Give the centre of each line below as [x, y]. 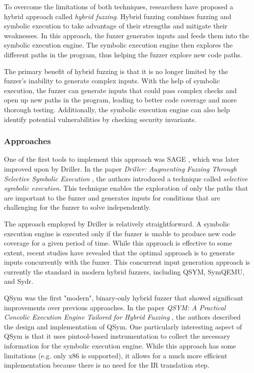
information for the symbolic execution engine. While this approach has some [120, 346]
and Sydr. [19, 281]
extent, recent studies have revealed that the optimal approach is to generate [119, 252]
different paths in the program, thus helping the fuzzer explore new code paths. [123, 54]
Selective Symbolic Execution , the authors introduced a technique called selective [126, 178]
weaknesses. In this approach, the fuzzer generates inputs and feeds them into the [127, 35]
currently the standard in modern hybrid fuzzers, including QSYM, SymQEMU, [124, 271]
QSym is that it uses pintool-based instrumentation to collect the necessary [117, 336]
